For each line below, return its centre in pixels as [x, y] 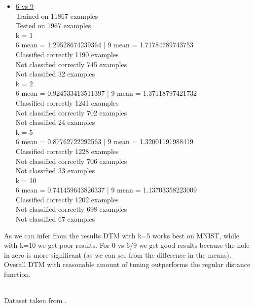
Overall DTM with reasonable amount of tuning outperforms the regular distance [127, 264]
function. [18, 274]
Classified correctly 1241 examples [67, 102]
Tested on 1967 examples [53, 25]
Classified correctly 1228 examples [67, 151]
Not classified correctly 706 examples [71, 161]
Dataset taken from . [36, 300]
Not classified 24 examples [55, 122]
